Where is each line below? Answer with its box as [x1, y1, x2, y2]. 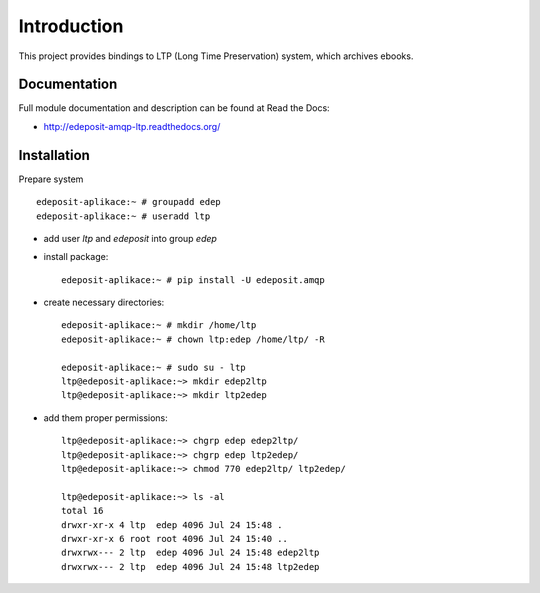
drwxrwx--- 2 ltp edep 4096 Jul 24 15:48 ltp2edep [61, 561, 320, 572]
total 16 [61, 505, 104, 517]
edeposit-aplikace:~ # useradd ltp [36, 210, 211, 222]
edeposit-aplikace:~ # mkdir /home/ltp [61, 320, 257, 331]
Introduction [18, 15, 124, 37]
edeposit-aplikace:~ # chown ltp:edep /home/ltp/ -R [61, 333, 325, 345]
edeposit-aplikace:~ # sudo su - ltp [61, 361, 247, 373]
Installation [18, 146, 90, 164]
